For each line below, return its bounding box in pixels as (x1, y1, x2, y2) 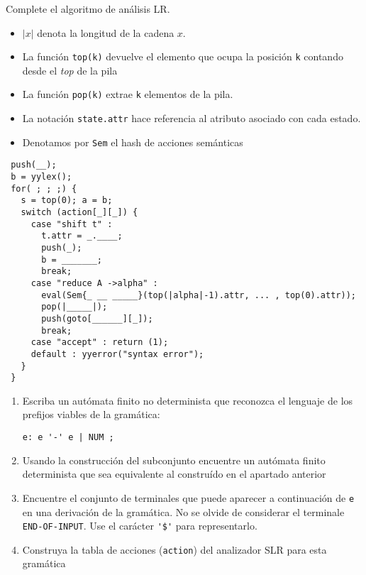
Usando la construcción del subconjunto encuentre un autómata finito (22, 452, 326, 467)
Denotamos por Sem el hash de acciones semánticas (22, 134, 243, 149)
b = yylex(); (11, 172, 72, 182)
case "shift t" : (30, 219, 113, 229)
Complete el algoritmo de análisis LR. (6, 1, 170, 16)
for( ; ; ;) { (11, 183, 77, 194)
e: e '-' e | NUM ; (22, 432, 114, 443)
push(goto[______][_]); (41, 313, 153, 324)
